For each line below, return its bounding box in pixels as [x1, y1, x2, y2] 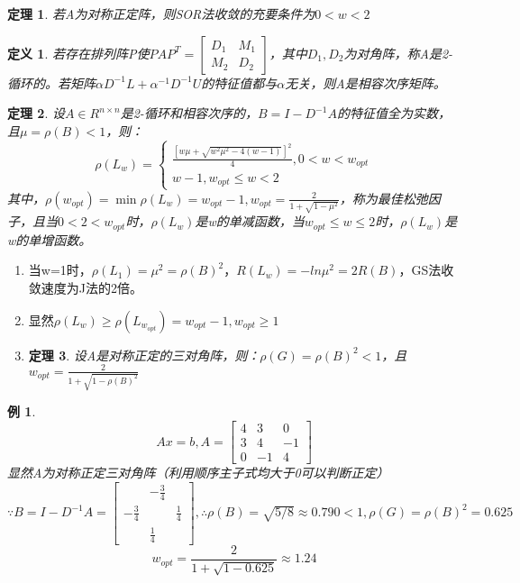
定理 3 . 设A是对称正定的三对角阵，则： [28, 345, 260, 364]
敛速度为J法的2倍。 [28, 278, 142, 297]
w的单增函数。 [7, 230, 92, 249]
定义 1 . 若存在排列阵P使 [7, 43, 150, 62]
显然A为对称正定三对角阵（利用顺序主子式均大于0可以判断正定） [7, 463, 389, 482]
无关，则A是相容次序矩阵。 [285, 73, 446, 92]
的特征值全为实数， [336, 104, 451, 123]
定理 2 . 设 [7, 104, 65, 123]
